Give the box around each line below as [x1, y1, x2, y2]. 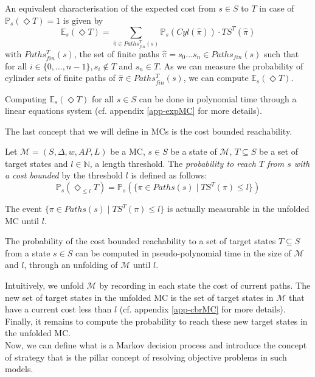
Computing [5, 92, 47, 105]
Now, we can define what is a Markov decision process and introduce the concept [5, 339, 307, 351]
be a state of [170, 145, 217, 158]
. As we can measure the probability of [159, 59, 303, 72]
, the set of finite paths [74, 47, 159, 60]
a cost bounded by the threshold [5, 169, 123, 181]
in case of [259, 2, 294, 14]
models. [5, 362, 33, 375]
